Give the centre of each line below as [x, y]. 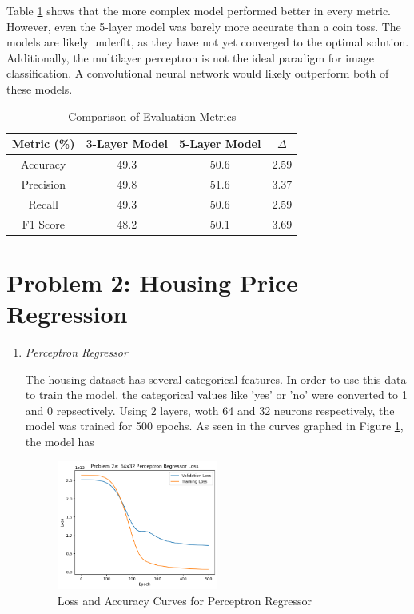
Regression [67, 313]
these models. [40, 88]
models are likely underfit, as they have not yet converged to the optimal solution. [208, 42]
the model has [60, 441]
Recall [43, 203]
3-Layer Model [127, 144]
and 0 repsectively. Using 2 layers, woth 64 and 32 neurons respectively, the [210, 410]
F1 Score [43, 223]
